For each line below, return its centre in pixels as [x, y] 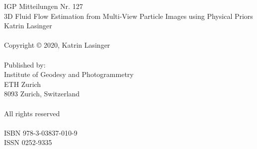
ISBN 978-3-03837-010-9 [41, 132]
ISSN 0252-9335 [28, 142]
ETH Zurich [23, 84]
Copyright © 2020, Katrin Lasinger [57, 45]
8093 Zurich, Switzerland [42, 94]
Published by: [25, 64]
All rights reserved [32, 113]
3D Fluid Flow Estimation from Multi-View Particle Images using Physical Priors [128, 16]
